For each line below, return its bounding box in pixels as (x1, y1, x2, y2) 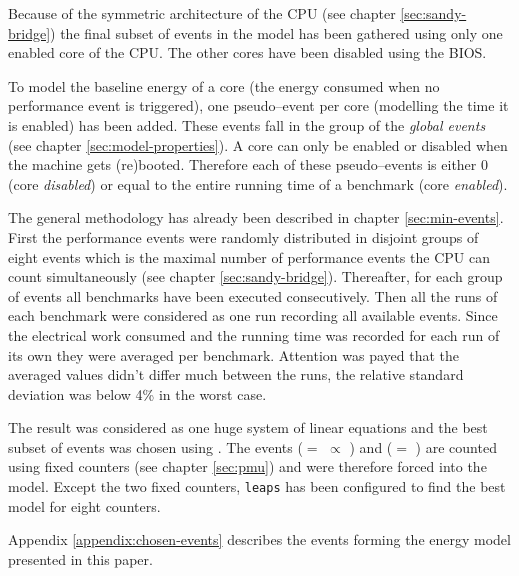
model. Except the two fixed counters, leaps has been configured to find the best (8, 476, 506, 497)
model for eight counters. (8, 495, 161, 516)
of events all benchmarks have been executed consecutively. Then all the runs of (8, 285, 498, 306)
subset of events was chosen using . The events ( (8, 436, 303, 457)
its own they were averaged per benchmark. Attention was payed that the (8, 344, 459, 365)
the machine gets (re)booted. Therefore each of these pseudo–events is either (8, 154, 477, 175)
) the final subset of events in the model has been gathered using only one (50, 22, 503, 43)
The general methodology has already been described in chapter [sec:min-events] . (8, 207, 504, 228)
